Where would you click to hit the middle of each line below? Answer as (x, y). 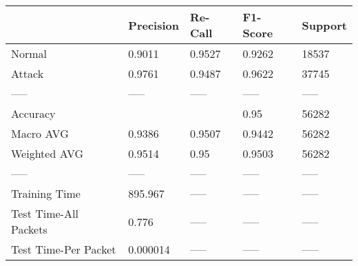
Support (324, 25)
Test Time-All (45, 213)
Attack (28, 73)
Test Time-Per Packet (64, 249)
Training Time (46, 193)
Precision (154, 25)
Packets (29, 229)
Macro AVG (40, 133)
